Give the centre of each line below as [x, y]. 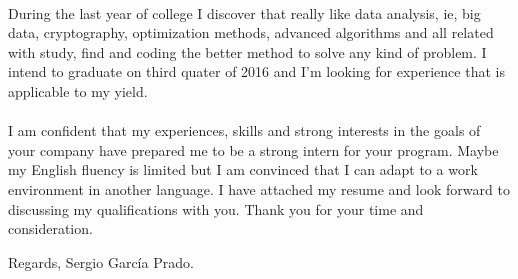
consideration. [50, 228]
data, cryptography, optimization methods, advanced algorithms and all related [251, 32]
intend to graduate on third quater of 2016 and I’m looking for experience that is [256, 71]
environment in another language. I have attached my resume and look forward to [259, 188]
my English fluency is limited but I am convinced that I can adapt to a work [243, 169]
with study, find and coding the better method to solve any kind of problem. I [247, 51]
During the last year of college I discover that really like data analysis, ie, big [244, 12]
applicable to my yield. [78, 90]
